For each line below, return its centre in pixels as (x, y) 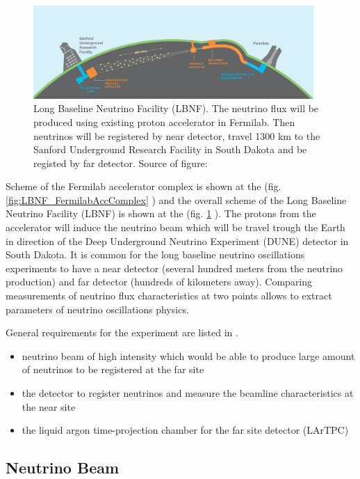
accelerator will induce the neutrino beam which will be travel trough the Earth (175, 227)
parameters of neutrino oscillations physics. (97, 309)
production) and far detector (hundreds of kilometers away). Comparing (159, 282)
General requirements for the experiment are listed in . (122, 332)
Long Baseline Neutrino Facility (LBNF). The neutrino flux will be (176, 108)
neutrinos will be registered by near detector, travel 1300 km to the (177, 135)
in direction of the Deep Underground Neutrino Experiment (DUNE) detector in (177, 241)
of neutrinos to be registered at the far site (113, 369)
